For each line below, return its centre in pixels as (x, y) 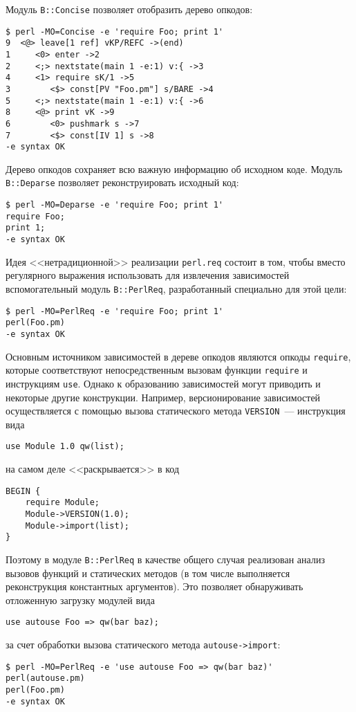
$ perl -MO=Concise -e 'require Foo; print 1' (114, 31)
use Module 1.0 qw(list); (65, 447)
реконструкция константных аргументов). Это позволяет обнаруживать (154, 586)
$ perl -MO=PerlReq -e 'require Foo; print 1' (114, 311)
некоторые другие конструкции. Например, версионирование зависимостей (163, 397)
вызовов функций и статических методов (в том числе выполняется (148, 573)
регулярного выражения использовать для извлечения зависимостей (148, 275)
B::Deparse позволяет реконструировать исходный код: (122, 182)
